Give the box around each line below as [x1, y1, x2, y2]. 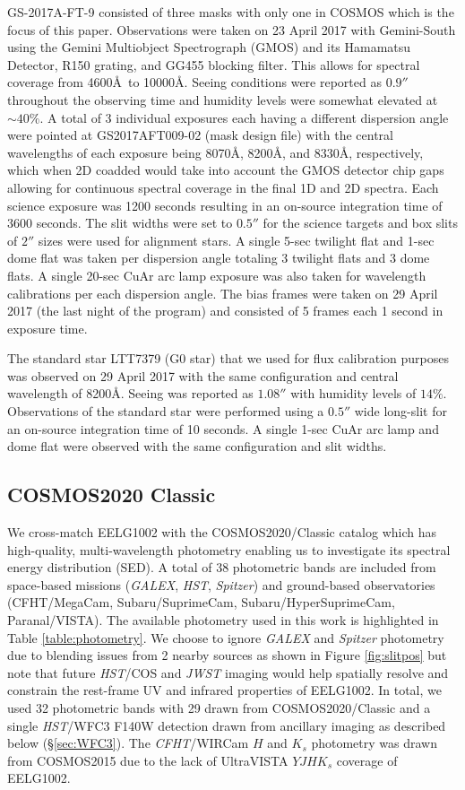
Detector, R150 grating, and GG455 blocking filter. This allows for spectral [7, 55, 420, 74]
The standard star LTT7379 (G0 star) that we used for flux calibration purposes [7, 349, 449, 368]
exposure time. [7, 318, 88, 337]
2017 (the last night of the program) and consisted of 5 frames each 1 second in [7, 301, 443, 320]
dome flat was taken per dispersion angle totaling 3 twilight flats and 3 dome [7, 248, 430, 267]
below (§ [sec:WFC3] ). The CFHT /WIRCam [7, 734, 249, 752]
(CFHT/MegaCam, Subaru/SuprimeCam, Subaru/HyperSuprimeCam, [7, 593, 395, 612]
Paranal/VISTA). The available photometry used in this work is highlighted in [7, 611, 439, 629]
